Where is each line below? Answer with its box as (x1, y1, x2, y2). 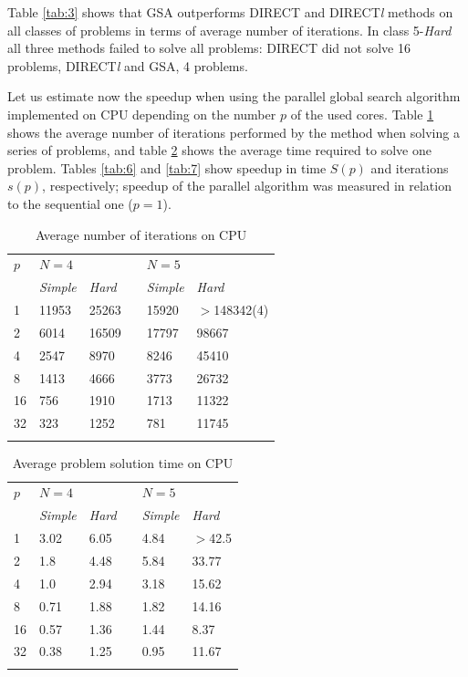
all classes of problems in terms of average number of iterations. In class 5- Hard (7, 20, 452, 39)
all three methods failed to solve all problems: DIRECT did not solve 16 (7, 38, 411, 57)
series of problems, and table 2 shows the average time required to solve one (7, 141, 432, 160)
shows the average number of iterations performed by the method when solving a (7, 122, 460, 141)
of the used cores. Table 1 (290, 104, 434, 123)
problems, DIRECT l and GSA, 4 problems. (7, 56, 248, 75)
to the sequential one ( (7, 193, 133, 213)
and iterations (370, 158, 449, 177)
